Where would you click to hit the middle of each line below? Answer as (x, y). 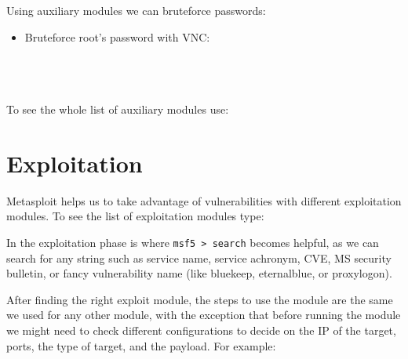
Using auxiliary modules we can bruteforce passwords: (136, 10)
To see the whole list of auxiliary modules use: (118, 109)
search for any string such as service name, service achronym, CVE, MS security (199, 257)
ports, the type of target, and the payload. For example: (141, 345)
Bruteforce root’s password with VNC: (117, 36)
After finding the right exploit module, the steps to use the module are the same (200, 299)
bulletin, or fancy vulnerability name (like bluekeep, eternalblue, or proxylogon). (199, 273)
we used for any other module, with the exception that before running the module (204, 315)
